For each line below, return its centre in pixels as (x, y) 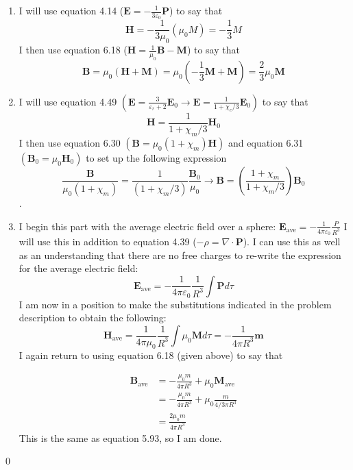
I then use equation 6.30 (70, 142)
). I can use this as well (292, 241)
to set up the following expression (156, 157)
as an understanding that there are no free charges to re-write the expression (180, 255)
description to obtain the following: (93, 318)
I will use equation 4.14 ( (71, 10)
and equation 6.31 (266, 142)
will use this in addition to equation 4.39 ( (108, 241)
